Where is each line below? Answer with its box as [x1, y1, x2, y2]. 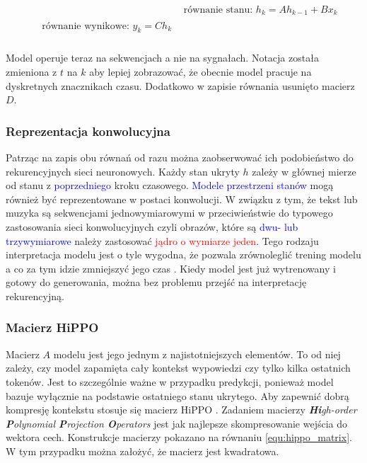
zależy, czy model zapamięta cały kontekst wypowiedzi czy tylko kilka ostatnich [6, 360, 351, 375]
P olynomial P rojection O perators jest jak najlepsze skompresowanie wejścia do [6, 416, 348, 430]
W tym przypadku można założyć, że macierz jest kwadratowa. [6, 443, 279, 458]
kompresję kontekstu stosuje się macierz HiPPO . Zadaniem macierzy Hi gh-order [6, 402, 357, 417]
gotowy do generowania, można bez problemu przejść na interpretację [6, 275, 307, 290]
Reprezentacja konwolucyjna [6, 122, 170, 139]
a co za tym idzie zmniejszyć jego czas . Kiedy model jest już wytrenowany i [6, 261, 336, 275]
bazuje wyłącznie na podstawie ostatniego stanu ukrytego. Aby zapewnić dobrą [6, 388, 349, 403]
